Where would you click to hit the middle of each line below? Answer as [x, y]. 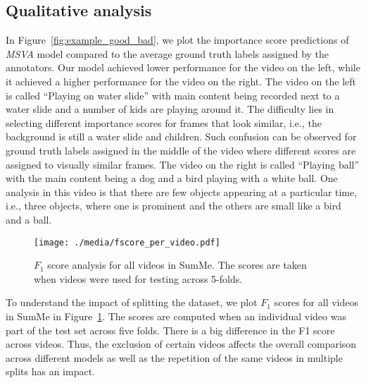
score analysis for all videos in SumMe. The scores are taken [177, 265]
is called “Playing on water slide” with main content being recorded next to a [173, 95]
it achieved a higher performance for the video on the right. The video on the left [181, 81]
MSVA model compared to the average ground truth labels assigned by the [168, 53]
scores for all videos [316, 302]
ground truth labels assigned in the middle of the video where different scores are [181, 150]
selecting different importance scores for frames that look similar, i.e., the [164, 122]
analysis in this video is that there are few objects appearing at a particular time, [182, 191]
